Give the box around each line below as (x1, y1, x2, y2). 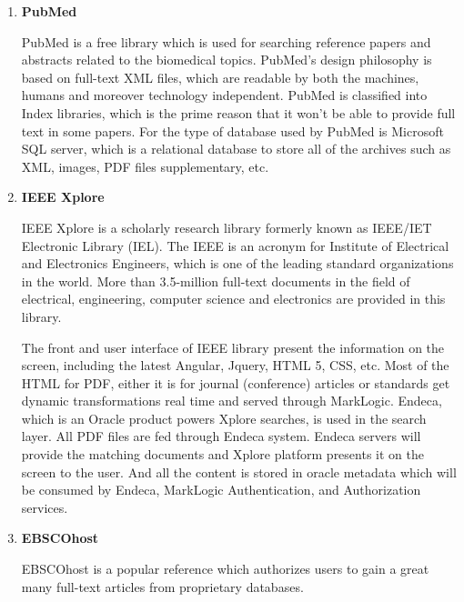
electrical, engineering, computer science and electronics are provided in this (21, 289, 446, 308)
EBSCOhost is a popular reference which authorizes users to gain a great (21, 559, 429, 578)
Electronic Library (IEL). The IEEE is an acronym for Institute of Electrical (21, 236, 449, 255)
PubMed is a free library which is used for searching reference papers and (21, 32, 431, 51)
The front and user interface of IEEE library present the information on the (21, 337, 445, 356)
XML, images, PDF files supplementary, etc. (21, 156, 269, 176)
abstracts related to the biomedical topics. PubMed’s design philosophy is (21, 50, 432, 69)
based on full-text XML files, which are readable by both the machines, (21, 67, 419, 86)
